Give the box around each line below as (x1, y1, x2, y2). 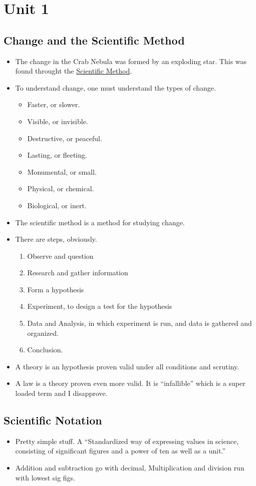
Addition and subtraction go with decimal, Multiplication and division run (15, 462, 244, 473)
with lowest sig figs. (15, 472, 76, 482)
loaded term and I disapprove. (15, 388, 108, 398)
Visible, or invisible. (27, 116, 88, 126)
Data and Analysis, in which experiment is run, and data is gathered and (27, 318, 252, 328)
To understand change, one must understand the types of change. (15, 82, 216, 93)
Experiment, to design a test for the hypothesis (27, 301, 172, 311)
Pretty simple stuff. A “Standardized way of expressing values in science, (15, 435, 239, 446)
